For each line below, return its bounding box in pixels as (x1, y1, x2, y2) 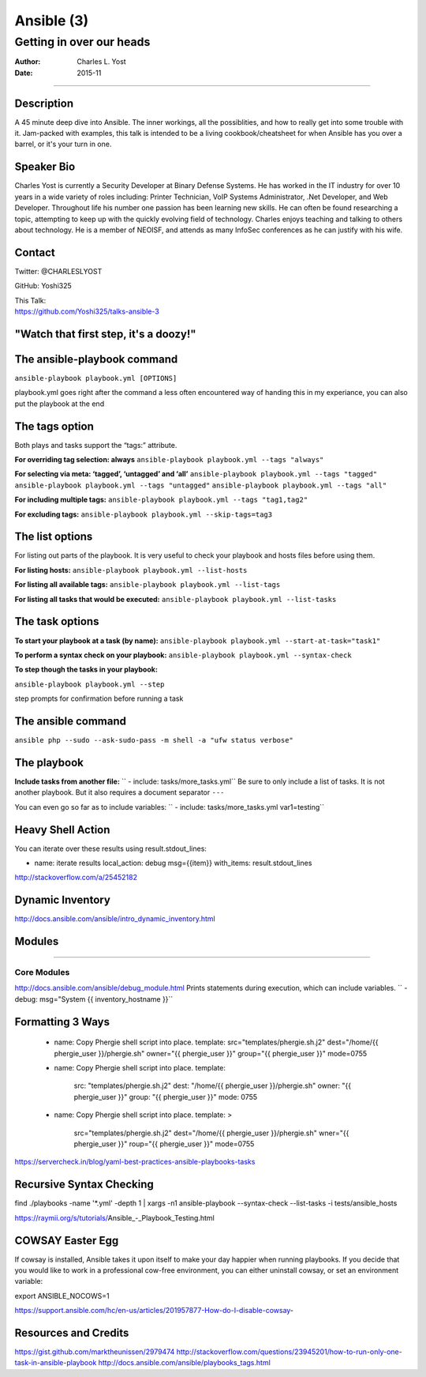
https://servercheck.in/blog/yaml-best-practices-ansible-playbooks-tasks (14, 1157, 256, 1167)
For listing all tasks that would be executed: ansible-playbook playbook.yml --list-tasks (14, 594, 337, 604)
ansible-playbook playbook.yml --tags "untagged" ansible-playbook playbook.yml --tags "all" (14, 480, 387, 490)
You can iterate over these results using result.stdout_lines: (14, 844, 207, 853)
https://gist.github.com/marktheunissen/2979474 (14, 1347, 175, 1356)
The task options (14, 615, 99, 628)
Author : (14, 57, 41, 66)
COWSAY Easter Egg (14, 1233, 119, 1247)
